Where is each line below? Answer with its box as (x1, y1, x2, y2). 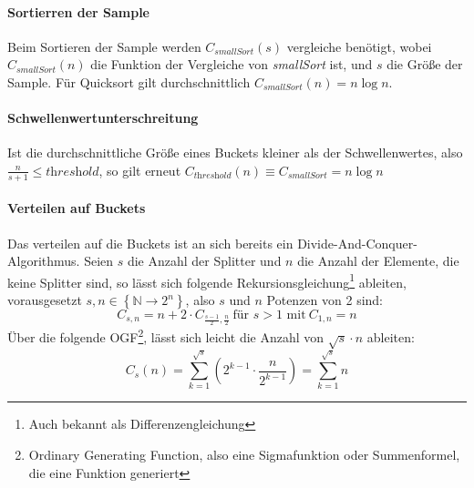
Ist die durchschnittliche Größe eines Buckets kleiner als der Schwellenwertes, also (7, 143, 463, 162)
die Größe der (386, 55, 463, 74)
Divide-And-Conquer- (297, 233, 417, 252)
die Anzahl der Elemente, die (297, 251, 459, 270)
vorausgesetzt (7, 290, 82, 310)
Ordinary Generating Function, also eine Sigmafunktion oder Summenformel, (28, 444, 460, 463)
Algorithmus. (7, 251, 80, 270)
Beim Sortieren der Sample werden (7, 36, 201, 56)
